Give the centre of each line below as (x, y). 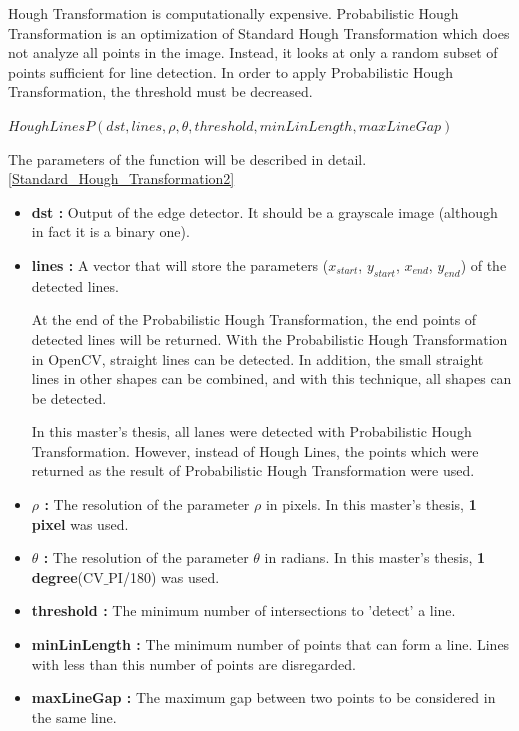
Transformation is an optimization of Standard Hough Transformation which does (259, 32)
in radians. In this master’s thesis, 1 (375, 557)
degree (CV (67, 576)
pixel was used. (80, 523)
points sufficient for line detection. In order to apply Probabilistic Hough (231, 71)
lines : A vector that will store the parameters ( (180, 264)
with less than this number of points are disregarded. (193, 663)
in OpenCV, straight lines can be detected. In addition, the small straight (257, 358)
